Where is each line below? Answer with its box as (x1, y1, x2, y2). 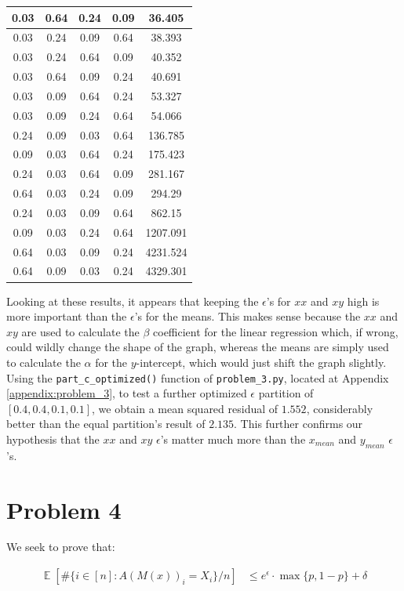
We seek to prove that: (6, 538, 115, 555)
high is (347, 292, 380, 309)
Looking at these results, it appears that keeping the (6, 292, 259, 309)
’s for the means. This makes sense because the (134, 308, 361, 325)
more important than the (6, 308, 127, 325)
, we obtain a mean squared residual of (91, 400, 278, 416)
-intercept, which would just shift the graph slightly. (136, 354, 387, 370)
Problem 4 (6, 493, 122, 525)
